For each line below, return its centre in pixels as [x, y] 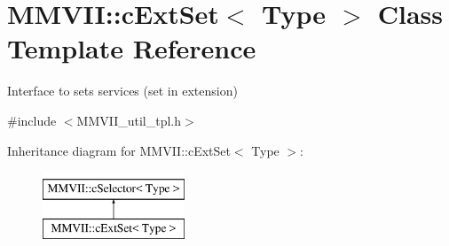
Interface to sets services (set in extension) [122, 91]
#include [32, 120]
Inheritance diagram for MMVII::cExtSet [119, 150]
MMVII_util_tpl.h [129, 120]
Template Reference [132, 48]
